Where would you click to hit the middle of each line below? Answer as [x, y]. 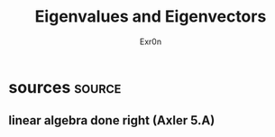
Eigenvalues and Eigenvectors [151, 17]
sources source [65, 87]
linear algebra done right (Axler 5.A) [112, 120]
